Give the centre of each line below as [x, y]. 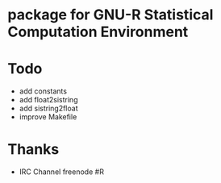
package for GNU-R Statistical [110, 15]
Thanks [33, 150]
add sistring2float [48, 108]
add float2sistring [48, 100]
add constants [43, 91]
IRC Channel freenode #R [61, 172]
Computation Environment [98, 32]
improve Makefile [48, 117]
